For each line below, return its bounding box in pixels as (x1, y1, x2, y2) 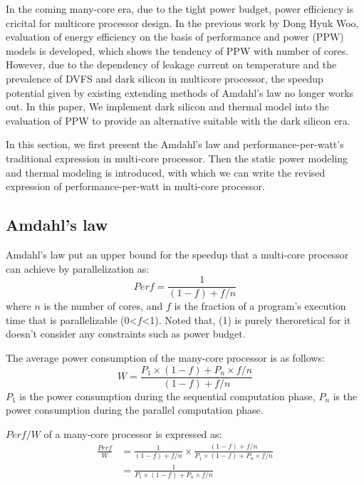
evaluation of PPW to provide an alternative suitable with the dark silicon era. (6, 113, 350, 127)
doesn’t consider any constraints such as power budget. (6, 326, 246, 341)
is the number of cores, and (43, 298, 163, 313)
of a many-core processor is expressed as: (43, 426, 222, 441)
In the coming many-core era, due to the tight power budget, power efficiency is (6, 1, 354, 16)
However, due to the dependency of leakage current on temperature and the (6, 57, 337, 72)
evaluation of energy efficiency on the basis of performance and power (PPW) (6, 29, 344, 44)
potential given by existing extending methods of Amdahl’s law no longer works (6, 85, 354, 100)
